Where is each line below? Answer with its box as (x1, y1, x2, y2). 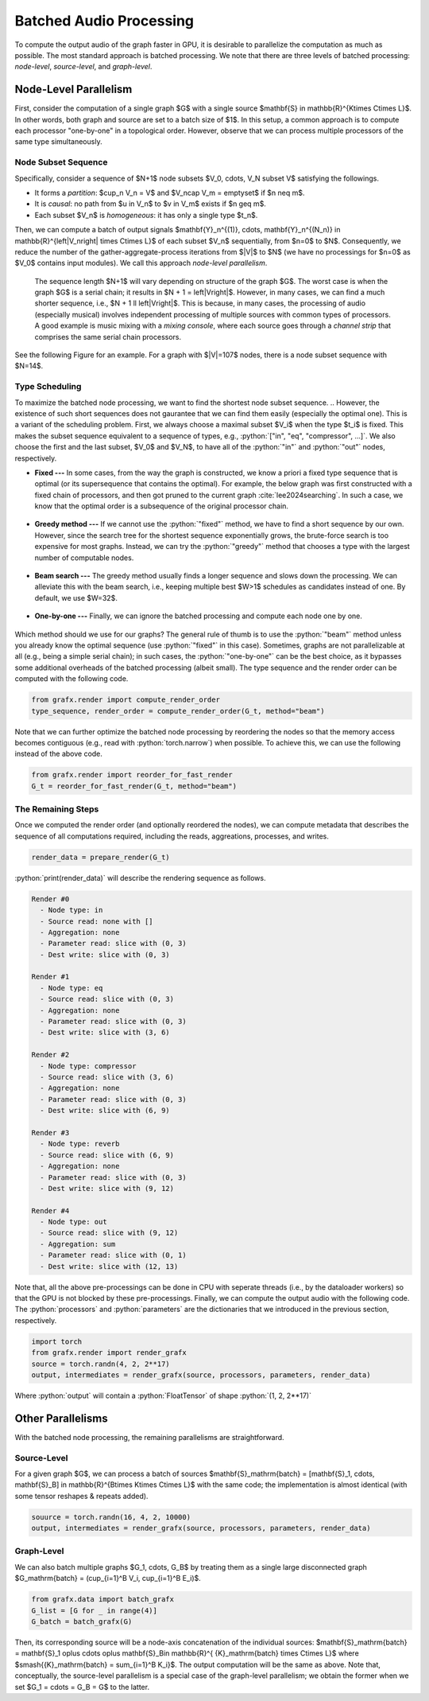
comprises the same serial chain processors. (34, 332, 182, 341)
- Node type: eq (40, 983, 103, 992)
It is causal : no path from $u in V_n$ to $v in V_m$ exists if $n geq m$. (34, 199, 266, 208)
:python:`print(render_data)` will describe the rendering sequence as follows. (14, 873, 266, 882)
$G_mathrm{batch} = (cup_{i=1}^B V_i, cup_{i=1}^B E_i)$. (14, 1574, 202, 1583)
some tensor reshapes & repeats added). (14, 1491, 149, 1501)
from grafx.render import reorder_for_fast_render (31, 770, 234, 780)
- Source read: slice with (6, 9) (40, 1150, 175, 1159)
